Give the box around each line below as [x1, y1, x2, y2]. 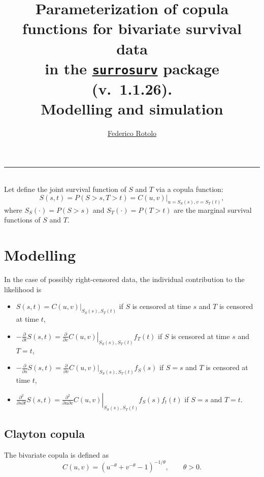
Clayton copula [4, 425, 85, 441]
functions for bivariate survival [22, 18, 242, 39]
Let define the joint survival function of [4, 184, 126, 194]
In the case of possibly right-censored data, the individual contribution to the [4, 274, 245, 285]
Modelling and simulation [41, 98, 223, 119]
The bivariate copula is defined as [4, 449, 109, 460]
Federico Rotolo [107, 128, 157, 138]
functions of [4, 214, 41, 225]
